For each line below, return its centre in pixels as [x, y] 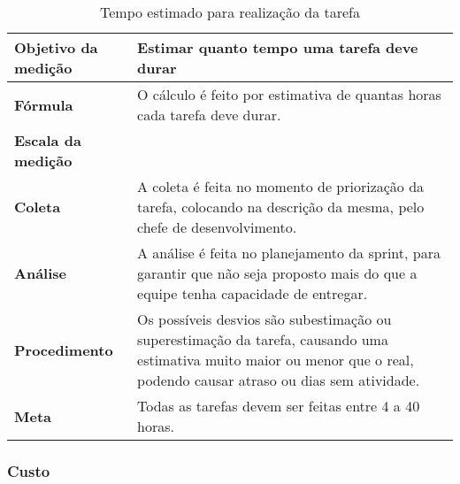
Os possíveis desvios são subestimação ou [264, 319]
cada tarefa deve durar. [209, 115]
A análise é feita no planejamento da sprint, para [289, 253]
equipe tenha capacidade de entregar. [253, 293]
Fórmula [44, 104]
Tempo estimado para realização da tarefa [230, 12]
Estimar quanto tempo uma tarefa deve [278, 47]
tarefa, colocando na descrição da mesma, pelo [281, 207]
